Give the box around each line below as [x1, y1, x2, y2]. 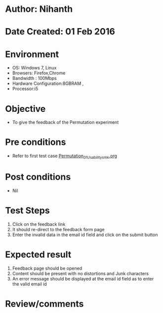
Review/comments [5, 298, 84, 309]
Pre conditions [5, 137, 66, 148]
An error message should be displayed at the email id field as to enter [12, 276, 154, 281]
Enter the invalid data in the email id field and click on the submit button [12, 232, 158, 238]
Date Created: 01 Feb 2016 [5, 26, 115, 37]
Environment [5, 48, 59, 60]
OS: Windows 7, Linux [12, 65, 57, 71]
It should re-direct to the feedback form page [12, 226, 105, 232]
